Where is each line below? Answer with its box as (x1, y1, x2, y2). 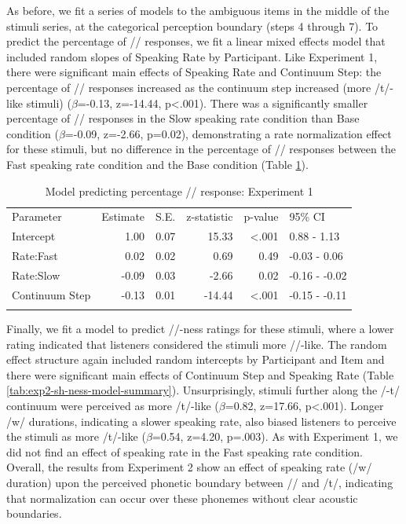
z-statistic (186, 208, 233, 225)
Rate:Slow (12, 266, 60, 283)
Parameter (12, 208, 62, 225)
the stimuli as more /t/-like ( (6, 428, 146, 445)
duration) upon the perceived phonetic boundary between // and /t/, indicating (6, 475, 393, 491)
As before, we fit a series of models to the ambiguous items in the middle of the (6, 2, 390, 18)
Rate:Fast (12, 247, 58, 264)
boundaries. (6, 505, 62, 522)
